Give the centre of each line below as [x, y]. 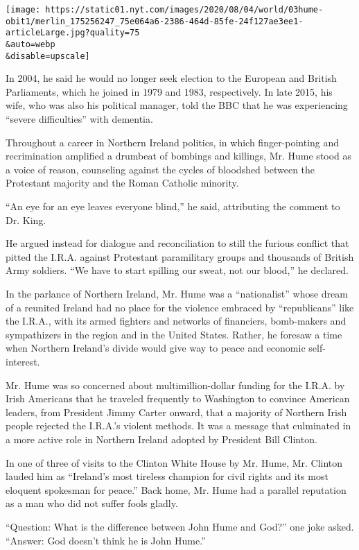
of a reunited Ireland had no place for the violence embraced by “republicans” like [180, 307]
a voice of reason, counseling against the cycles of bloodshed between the [160, 169]
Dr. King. [26, 220]
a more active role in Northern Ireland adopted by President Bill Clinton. [161, 439]
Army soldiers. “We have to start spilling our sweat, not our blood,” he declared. [177, 270]
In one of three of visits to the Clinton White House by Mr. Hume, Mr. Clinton [174, 462]
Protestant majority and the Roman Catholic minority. [122, 183]
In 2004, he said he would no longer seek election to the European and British [171, 78]
